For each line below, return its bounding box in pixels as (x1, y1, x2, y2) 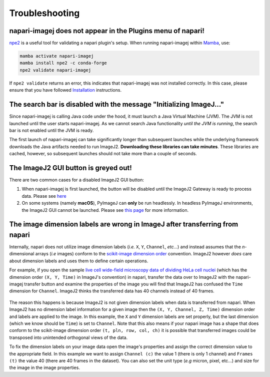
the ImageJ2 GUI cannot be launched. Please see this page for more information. (21, 207, 189, 213)
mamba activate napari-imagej (19, 53, 94, 59)
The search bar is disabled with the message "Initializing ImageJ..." (9, 100, 224, 109)
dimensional (9, 251, 34, 257)
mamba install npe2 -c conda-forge (19, 60, 107, 66)
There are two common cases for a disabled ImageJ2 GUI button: (9, 177, 144, 183)
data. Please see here (21, 193, 67, 199)
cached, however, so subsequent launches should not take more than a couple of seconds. (9, 151, 197, 157)
